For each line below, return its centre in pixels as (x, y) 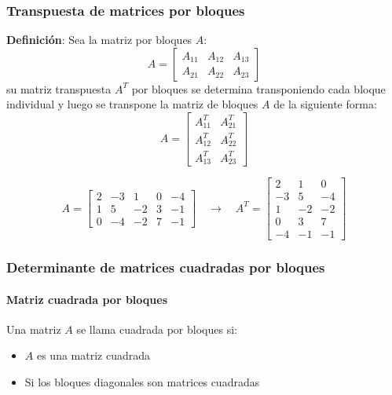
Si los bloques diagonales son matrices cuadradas (142, 381)
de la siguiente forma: (325, 104)
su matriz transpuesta (59, 88)
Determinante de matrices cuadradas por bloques (166, 267)
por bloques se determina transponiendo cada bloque (258, 88)
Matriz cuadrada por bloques (87, 299)
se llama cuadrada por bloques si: (157, 329)
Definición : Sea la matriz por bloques (99, 40)
